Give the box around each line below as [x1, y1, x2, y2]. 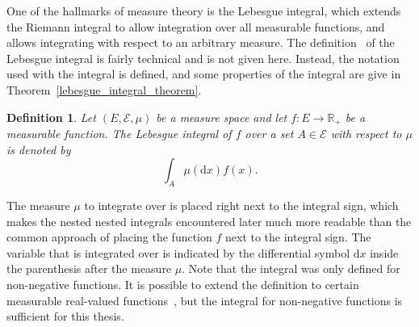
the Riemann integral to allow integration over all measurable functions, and [6, 18, 385, 35]
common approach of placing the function [6, 228, 212, 245]
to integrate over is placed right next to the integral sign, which [84, 197, 399, 213]
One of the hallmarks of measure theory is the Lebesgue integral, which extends [6, 2, 401, 19]
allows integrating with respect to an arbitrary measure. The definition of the [6, 34, 395, 51]
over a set [245, 125, 294, 142]
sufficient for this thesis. [6, 308, 124, 325]
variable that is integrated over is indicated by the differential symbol [6, 244, 350, 261]
